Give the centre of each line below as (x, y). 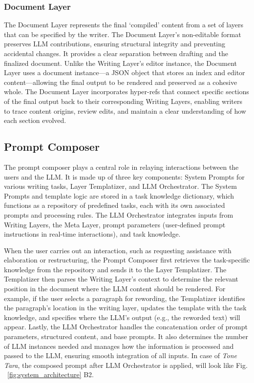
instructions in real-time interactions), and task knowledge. (92, 234)
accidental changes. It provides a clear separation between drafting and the (116, 53)
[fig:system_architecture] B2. (51, 374)
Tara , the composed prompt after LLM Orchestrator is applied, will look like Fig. (126, 365)
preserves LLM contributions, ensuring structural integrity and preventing (115, 44)
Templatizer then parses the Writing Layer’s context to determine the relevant (121, 279)
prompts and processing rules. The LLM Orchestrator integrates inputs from (119, 214)
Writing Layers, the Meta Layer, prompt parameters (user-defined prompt (115, 224)
